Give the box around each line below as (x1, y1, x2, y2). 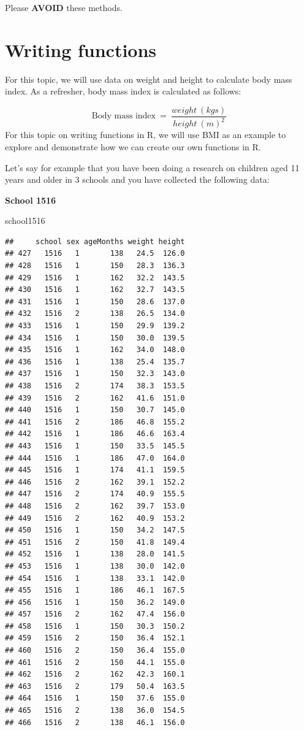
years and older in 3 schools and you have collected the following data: (5, 173, 270, 186)
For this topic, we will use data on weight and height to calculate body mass (5, 72, 292, 85)
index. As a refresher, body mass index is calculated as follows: (5, 85, 241, 98)
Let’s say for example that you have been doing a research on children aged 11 (5, 161, 300, 174)
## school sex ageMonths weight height (5, 237, 185, 246)
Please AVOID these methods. (5, 1, 123, 13)
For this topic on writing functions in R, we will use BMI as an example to (5, 128, 286, 141)
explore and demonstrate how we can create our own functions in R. (5, 140, 261, 153)
